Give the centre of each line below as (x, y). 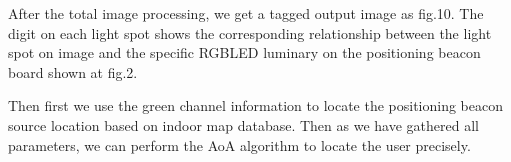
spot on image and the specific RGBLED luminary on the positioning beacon (244, 52)
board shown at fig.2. (73, 71)
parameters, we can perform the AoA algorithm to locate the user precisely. (239, 144)
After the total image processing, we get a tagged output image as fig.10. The (246, 13)
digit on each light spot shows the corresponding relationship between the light (250, 32)
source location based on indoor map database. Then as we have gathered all (243, 124)
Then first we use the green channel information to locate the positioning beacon (256, 105)
